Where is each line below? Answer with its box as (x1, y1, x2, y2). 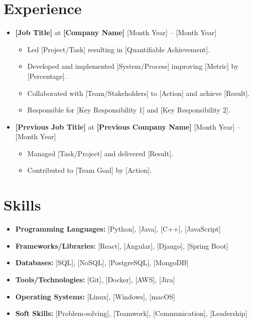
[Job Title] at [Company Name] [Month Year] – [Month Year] (15, 27, 217, 38)
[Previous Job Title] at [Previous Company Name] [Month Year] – (15, 121, 241, 132)
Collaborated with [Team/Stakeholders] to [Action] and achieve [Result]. (27, 87, 250, 98)
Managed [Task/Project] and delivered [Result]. (27, 148, 173, 158)
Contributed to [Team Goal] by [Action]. (27, 165, 152, 175)
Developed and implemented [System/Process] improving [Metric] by (27, 61, 239, 71)
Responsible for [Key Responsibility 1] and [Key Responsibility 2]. (27, 104, 230, 115)
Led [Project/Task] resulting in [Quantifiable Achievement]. (27, 44, 210, 54)
